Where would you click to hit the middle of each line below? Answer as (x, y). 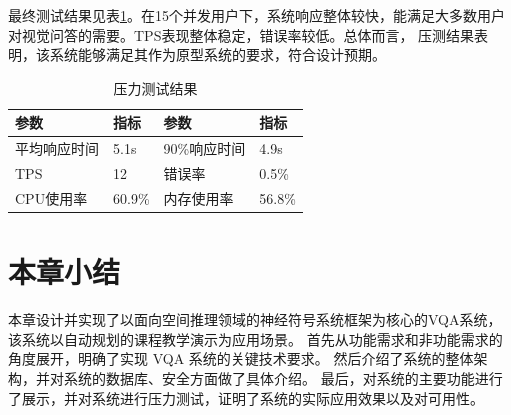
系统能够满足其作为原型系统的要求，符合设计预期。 (217, 54)
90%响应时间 (204, 148)
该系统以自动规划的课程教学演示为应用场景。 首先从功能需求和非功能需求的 (255, 338)
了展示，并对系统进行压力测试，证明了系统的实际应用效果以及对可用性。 (246, 397)
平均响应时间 (57, 148)
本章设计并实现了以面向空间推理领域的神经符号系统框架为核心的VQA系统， (255, 319)
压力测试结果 (155, 87)
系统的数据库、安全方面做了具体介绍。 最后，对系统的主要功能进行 (283, 377)
